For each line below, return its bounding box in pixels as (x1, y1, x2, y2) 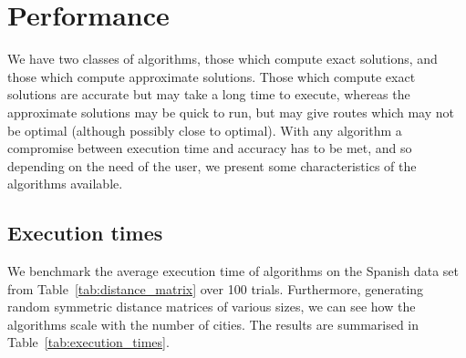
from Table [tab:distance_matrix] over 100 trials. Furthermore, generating (7, 279, 424, 298)
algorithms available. (7, 174, 123, 193)
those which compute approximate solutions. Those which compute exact (7, 66, 416, 86)
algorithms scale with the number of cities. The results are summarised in (7, 314, 419, 333)
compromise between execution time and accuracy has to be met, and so (7, 138, 412, 158)
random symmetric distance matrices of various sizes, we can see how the (7, 297, 416, 316)
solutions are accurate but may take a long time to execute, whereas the (7, 85, 410, 104)
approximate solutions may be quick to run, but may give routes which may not (7, 102, 454, 121)
